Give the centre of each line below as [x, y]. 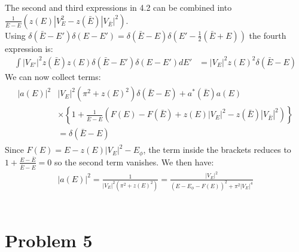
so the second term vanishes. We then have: [134, 162]
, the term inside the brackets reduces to [217, 150]
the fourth [268, 35]
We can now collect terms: [53, 76]
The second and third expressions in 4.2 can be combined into [118, 7]
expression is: [29, 48]
